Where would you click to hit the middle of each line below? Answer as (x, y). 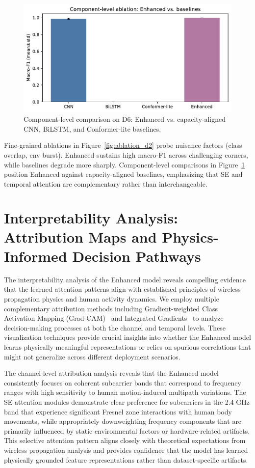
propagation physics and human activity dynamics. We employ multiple (112, 299)
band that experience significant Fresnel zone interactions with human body (118, 411)
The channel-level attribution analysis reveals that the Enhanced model (112, 373)
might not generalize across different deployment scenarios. (92, 356)
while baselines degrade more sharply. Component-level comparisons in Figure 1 (125, 164)
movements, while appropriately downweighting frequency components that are (123, 421)
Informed (36, 256)
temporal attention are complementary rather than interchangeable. (106, 183)
